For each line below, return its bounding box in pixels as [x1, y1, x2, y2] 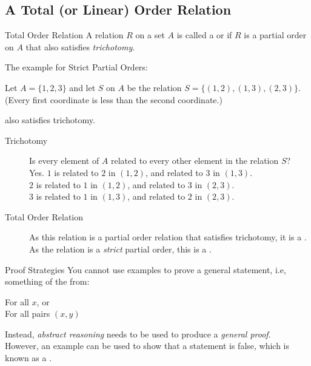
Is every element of [29, 154, 99, 167]
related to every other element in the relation [111, 154, 279, 167]
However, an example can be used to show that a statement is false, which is [5, 339, 290, 352]
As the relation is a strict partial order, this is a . [29, 242, 212, 255]
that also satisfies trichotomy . [25, 40, 135, 53]
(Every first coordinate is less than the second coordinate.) [5, 93, 222, 106]
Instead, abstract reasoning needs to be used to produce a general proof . [5, 327, 271, 340]
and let [69, 81, 96, 93]
